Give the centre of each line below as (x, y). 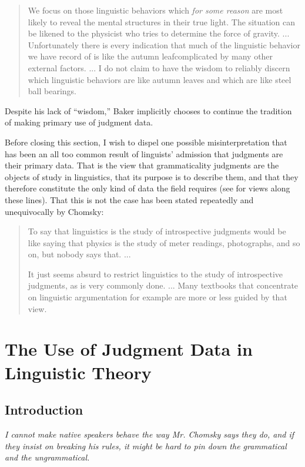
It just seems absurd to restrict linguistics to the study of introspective (155, 274)
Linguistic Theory (78, 372)
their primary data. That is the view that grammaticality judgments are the (142, 165)
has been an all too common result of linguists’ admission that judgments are (144, 153)
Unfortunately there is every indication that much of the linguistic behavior (164, 44)
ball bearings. (52, 91)
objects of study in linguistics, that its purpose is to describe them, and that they (152, 176)
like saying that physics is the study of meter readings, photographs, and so (164, 242)
